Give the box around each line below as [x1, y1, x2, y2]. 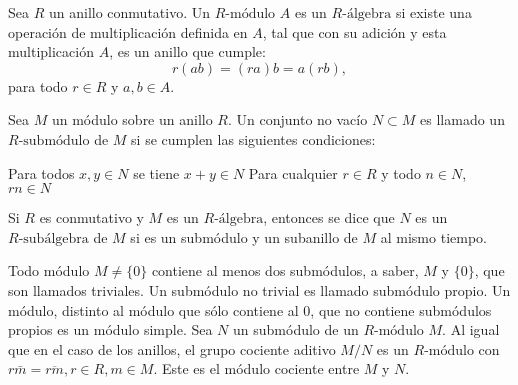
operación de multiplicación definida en [8, 21, 248, 42]
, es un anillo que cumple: [109, 41, 266, 62]
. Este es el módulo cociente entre [153, 358, 360, 379]
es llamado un [420, 109, 505, 130]
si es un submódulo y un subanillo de [130, 226, 358, 247]
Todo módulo [8, 260, 90, 281]
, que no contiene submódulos [310, 299, 492, 320]
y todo [381, 162, 421, 183]
